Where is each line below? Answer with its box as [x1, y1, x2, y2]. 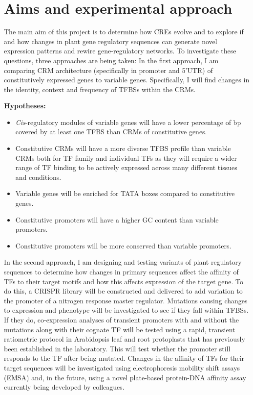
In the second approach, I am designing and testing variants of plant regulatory [4, 257, 242, 267]
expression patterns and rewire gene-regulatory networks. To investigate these [4, 46, 236, 56]
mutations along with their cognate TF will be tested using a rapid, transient [4, 324, 235, 334]
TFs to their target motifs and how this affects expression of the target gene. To [4, 276, 243, 286]
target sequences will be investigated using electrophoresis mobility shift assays [4, 362, 240, 372]
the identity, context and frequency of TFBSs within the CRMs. [4, 84, 196, 94]
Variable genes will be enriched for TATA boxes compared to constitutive [15, 188, 235, 198]
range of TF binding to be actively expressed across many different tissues [15, 162, 237, 173]
